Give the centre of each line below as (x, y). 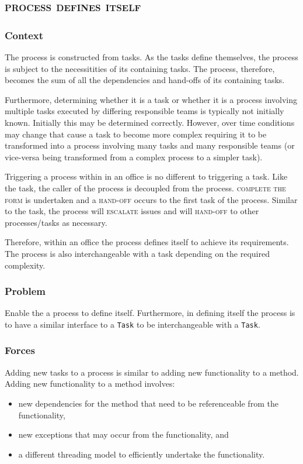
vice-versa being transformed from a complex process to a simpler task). (134, 157)
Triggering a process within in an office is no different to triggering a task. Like (146, 176)
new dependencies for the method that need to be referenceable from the (148, 403)
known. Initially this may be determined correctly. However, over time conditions (150, 122)
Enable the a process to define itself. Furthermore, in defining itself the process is (150, 313)
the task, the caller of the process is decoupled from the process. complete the (145, 188)
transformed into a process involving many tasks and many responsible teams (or (150, 145)
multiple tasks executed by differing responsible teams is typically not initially (144, 111)
